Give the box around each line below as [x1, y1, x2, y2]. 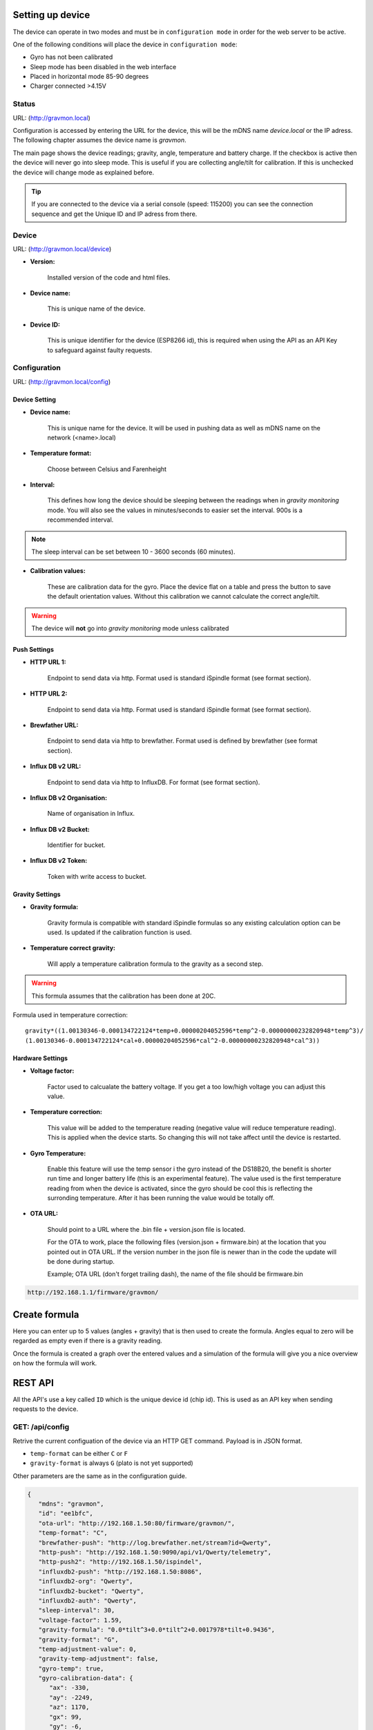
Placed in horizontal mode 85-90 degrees [30, 73, 149, 81]
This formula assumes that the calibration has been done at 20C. [31, 992, 216, 1000]
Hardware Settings [12, 1054, 68, 1062]
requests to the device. [12, 1405, 79, 1413]
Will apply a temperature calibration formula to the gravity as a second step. [47, 959, 264, 968]
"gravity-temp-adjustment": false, [38, 1655, 159, 1663]
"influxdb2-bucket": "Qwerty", [38, 1587, 144, 1595]
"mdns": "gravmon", [38, 1500, 104, 1508]
